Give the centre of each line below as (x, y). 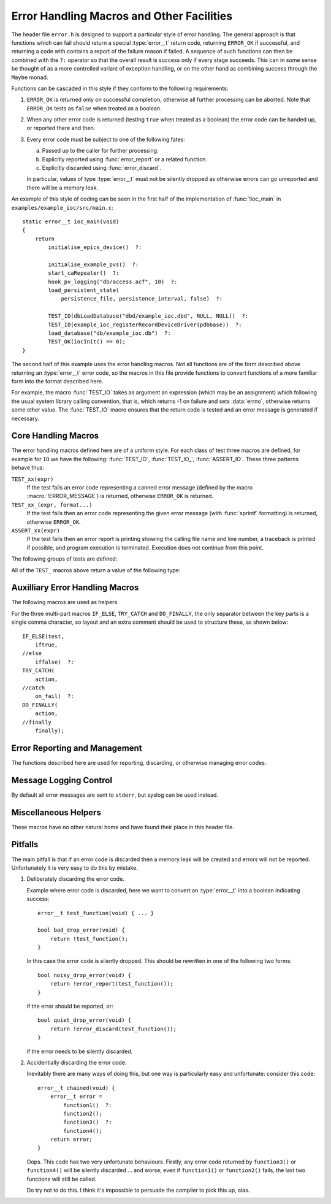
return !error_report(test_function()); (112, 984)
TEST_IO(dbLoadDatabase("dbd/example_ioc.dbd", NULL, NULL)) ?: (148, 316)
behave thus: (28, 468)
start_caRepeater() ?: (84, 273)
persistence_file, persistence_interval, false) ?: (142, 299)
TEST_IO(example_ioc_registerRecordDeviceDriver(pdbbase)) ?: (145, 324)
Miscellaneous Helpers (56, 812)
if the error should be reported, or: (70, 1007)
